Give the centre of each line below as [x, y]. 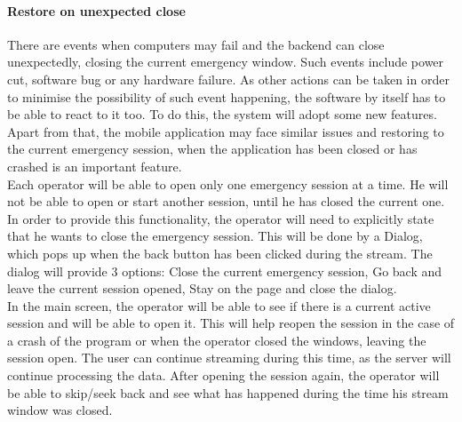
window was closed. [60, 410]
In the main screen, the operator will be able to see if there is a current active [219, 305]
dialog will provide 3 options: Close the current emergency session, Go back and [225, 271]
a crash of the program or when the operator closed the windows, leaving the [217, 340]
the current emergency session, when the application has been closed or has [212, 149]
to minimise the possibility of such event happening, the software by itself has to [227, 96]
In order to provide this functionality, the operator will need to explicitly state [221, 218]
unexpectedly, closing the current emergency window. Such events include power [226, 62]
